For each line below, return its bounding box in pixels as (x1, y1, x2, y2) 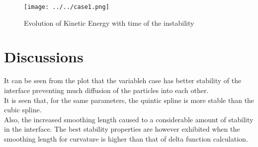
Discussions (4, 47, 84, 67)
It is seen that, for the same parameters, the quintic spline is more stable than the (4, 95, 255, 105)
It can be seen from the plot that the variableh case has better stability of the (4, 75, 242, 86)
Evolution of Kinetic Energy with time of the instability (24, 17, 194, 28)
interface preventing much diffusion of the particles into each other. (4, 85, 209, 95)
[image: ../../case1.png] (24, 3, 109, 10)
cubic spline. (4, 104, 42, 115)
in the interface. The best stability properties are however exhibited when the (4, 124, 240, 134)
